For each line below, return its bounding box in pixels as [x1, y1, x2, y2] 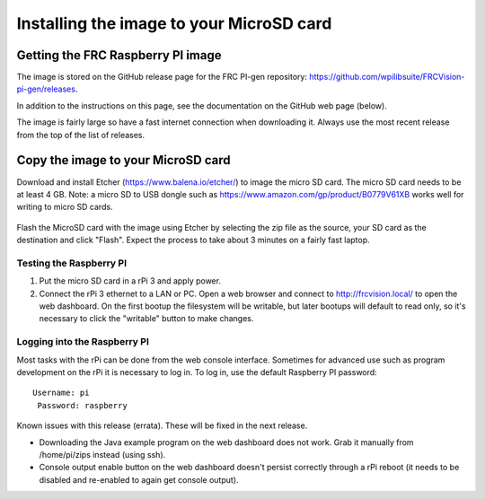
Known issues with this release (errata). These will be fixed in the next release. [16, 420, 308, 431]
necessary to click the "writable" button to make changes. [39, 313, 254, 324]
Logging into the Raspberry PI [16, 336, 150, 348]
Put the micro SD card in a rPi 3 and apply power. [39, 276, 222, 286]
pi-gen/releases [16, 83, 76, 94]
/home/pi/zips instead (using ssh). [39, 449, 166, 460]
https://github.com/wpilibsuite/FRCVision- [308, 72, 465, 83]
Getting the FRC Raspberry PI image [16, 48, 222, 63]
